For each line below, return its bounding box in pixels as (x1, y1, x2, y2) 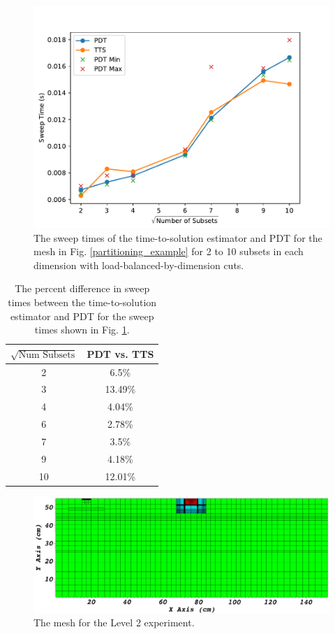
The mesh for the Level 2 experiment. (33, 615, 195, 630)
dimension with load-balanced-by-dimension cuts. (33, 257, 244, 272)
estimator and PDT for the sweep (10, 308, 154, 323)
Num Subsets (18, 350, 75, 360)
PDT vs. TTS (87, 346, 154, 361)
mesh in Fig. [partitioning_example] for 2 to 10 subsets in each (33, 244, 304, 259)
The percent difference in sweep (15, 281, 150, 296)
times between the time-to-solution (8, 294, 157, 309)
